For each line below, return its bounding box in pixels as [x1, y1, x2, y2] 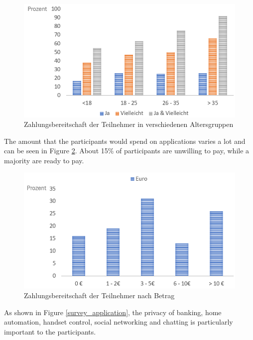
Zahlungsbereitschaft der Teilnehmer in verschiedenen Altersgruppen [24, 119, 234, 129]
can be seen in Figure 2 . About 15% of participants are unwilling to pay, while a [4, 145, 250, 156]
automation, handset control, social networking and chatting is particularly [4, 317, 233, 327]
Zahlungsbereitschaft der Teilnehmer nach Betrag [24, 290, 175, 301]
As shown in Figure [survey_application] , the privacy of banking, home [4, 307, 222, 317]
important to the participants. [4, 326, 96, 337]
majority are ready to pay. [4, 155, 84, 166]
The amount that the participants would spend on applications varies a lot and [4, 135, 246, 146]
